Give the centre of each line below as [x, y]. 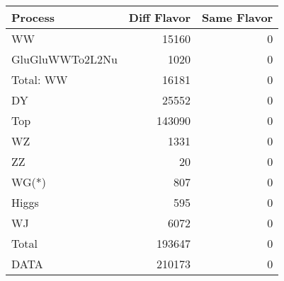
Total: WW [40, 79]
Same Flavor [238, 17]
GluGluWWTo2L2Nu [64, 59]
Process [33, 17]
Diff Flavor [160, 17]
